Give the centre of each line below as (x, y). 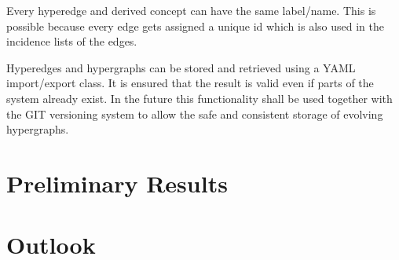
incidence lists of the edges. (72, 41)
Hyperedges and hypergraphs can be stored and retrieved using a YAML (181, 67)
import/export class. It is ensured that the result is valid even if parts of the (190, 83)
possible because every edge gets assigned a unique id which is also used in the (195, 26)
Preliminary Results (117, 183)
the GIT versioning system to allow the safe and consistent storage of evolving (195, 114)
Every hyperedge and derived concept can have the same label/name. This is (191, 10)
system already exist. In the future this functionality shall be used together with (199, 98)
